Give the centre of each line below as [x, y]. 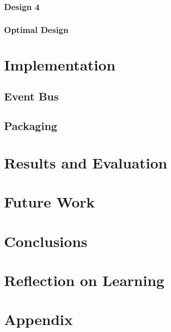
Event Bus [31, 96]
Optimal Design [36, 29]
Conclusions [46, 241]
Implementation [60, 64]
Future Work [49, 202]
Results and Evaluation [86, 162]
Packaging [31, 126]
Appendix [38, 319]
